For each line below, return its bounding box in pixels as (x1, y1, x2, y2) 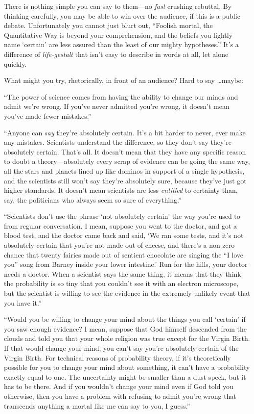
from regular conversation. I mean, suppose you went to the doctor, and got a (4, 220, 237, 231)
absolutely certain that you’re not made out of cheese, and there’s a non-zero (4, 240, 235, 250)
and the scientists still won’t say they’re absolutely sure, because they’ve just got (4, 175, 247, 185)
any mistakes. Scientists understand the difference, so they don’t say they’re (4, 137, 231, 147)
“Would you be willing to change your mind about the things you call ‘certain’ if (4, 314, 246, 324)
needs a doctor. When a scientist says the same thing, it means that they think (4, 268, 241, 279)
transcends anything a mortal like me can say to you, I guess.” (4, 400, 190, 411)
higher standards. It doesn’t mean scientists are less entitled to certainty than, (4, 185, 238, 195)
